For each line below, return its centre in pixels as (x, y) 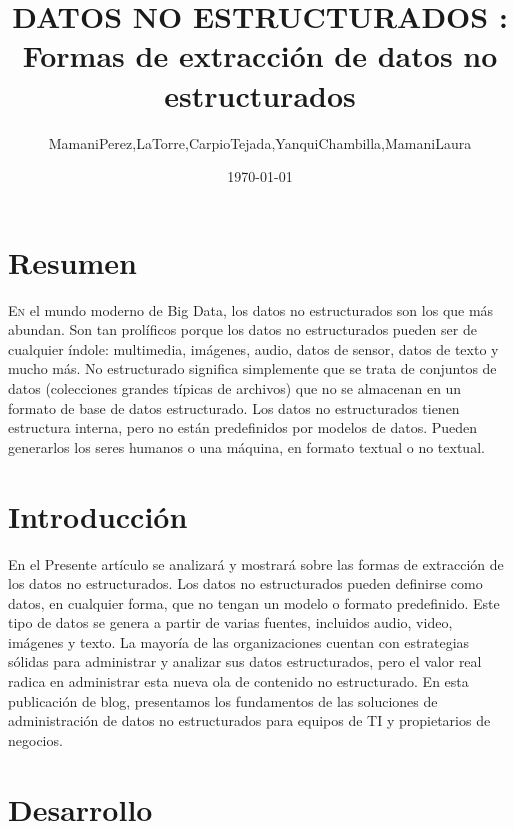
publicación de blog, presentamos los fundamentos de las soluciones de (223, 700)
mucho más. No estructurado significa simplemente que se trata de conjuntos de (252, 368)
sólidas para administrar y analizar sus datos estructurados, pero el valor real (245, 661)
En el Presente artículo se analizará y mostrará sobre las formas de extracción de (256, 563)
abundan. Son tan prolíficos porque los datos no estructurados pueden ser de (242, 329)
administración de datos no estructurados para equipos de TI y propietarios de (249, 720)
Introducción (98, 515)
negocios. (35, 739)
